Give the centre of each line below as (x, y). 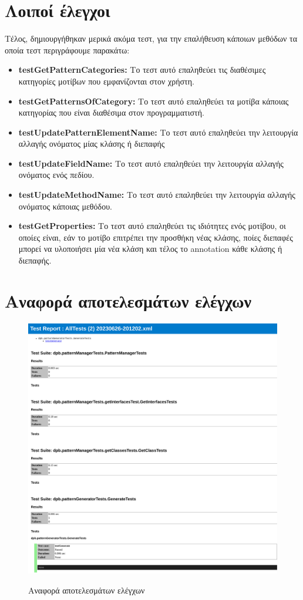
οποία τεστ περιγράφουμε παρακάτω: (67, 50)
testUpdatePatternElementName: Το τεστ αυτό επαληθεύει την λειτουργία (158, 132)
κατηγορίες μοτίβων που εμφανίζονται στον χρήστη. (106, 81)
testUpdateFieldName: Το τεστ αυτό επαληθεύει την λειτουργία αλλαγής (151, 163)
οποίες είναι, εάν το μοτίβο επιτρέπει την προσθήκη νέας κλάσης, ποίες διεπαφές (156, 237)
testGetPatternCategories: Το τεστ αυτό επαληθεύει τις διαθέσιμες (142, 70)
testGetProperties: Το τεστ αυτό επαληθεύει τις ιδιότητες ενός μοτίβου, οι (152, 226)
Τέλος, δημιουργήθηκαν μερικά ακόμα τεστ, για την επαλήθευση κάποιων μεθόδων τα (151, 38)
